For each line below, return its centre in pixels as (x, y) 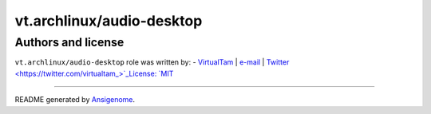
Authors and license (69, 42)
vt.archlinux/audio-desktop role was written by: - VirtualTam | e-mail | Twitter (152, 62)
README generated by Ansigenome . (75, 100)
